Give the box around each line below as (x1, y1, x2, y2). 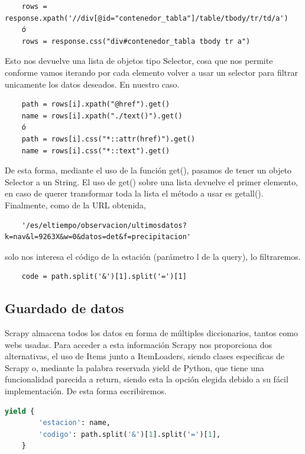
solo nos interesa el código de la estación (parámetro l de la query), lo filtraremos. (5, 250, 301, 262)
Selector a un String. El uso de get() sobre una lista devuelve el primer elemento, (5, 175, 298, 188)
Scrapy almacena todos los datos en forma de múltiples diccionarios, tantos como (5, 327, 298, 339)
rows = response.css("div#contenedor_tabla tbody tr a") (21, 37, 251, 46)
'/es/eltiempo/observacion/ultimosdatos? (21, 221, 187, 230)
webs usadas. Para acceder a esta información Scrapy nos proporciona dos (5, 338, 272, 350)
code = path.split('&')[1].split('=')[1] (21, 272, 187, 281)
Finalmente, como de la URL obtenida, (5, 198, 146, 211)
